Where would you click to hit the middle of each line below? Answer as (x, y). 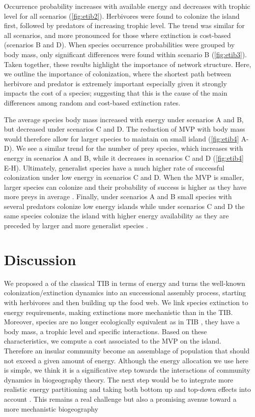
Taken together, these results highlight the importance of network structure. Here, (128, 64)
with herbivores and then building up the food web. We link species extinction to (126, 302)
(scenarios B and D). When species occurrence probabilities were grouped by (119, 45)
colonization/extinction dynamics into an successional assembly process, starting (125, 293)
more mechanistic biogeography (51, 408)
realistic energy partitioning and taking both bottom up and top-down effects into (127, 389)
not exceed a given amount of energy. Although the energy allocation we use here (126, 360)
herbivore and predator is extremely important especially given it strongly (115, 83)
